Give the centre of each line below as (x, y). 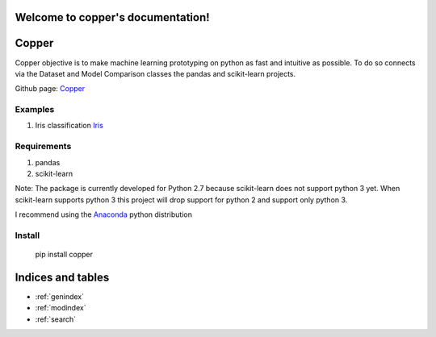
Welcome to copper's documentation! (112, 17)
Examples (35, 110)
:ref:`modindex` (61, 308)
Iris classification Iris (69, 126)
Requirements (43, 147)
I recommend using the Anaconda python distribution (104, 214)
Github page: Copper (50, 89)
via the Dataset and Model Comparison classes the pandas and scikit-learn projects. (155, 73)
